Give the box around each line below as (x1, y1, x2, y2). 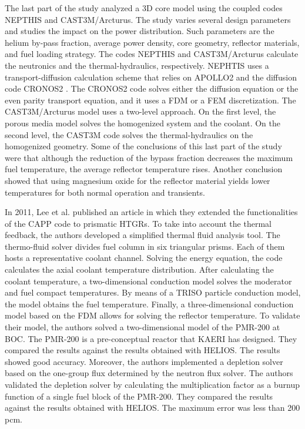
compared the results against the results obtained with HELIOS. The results (5, 344, 280, 356)
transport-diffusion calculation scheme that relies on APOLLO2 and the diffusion (5, 71, 297, 83)
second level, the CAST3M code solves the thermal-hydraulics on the (5, 128, 253, 140)
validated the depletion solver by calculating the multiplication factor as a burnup (5, 378, 300, 390)
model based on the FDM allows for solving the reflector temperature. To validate (5, 309, 300, 321)
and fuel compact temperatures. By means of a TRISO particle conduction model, (5, 286, 301, 299)
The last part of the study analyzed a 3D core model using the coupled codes (5, 2, 283, 14)
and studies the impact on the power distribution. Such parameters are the (5, 25, 274, 37)
